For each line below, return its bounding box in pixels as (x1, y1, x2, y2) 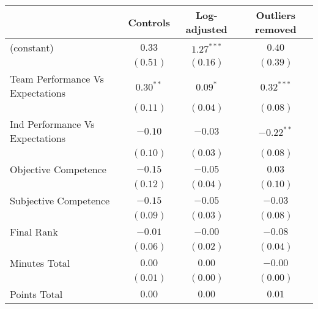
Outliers (256, 8, 296, 22)
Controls (128, 15, 171, 29)
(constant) (10, 40, 54, 54)
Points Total (10, 287, 63, 301)
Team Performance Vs (10, 72, 104, 86)
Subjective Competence (10, 193, 110, 207)
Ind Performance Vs (10, 117, 95, 131)
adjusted (185, 22, 227, 36)
